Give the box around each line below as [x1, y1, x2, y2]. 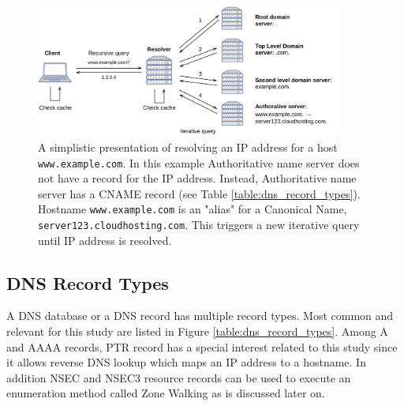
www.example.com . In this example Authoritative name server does [38, 154, 360, 171]
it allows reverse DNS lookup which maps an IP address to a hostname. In [6, 354, 366, 370]
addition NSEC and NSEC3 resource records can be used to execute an [6, 369, 351, 385]
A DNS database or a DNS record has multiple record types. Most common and [6, 307, 394, 324]
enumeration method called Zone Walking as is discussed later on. [6, 385, 325, 401]
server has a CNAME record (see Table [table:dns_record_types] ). [38, 185, 361, 201]
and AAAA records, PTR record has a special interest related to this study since [6, 338, 398, 355]
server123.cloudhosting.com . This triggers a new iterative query [38, 216, 360, 233]
